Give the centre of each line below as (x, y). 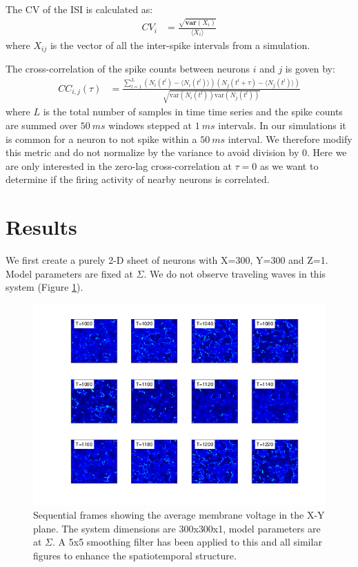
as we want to (289, 165)
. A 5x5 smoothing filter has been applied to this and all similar (187, 542)
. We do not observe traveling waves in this (235, 273)
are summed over (41, 125)
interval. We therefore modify (290, 138)
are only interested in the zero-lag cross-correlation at (119, 165)
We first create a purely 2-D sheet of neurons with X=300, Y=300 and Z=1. (167, 260)
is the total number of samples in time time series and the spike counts (193, 112)
